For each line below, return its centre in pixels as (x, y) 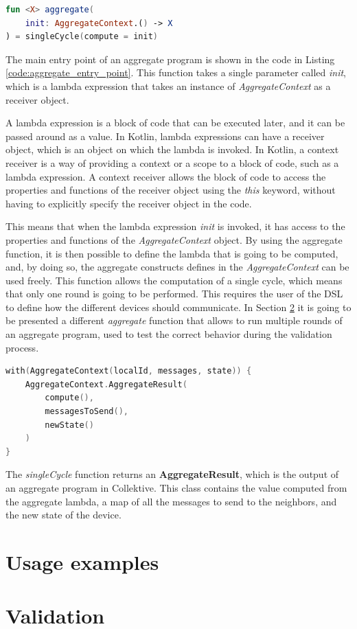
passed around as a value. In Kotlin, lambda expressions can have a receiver (165, 136)
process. (22, 347)
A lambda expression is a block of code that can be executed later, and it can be (175, 123)
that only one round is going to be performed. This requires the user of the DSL (174, 294)
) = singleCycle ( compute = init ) (82, 37)
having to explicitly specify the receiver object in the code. (129, 203)
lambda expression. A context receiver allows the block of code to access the (166, 176)
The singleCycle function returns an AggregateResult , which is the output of (172, 474)
